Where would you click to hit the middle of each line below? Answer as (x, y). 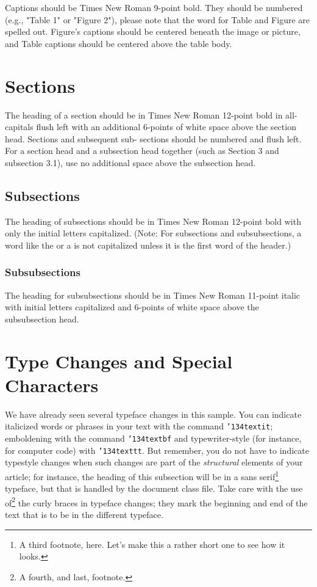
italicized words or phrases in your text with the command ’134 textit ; (139, 426)
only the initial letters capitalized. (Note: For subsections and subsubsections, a (153, 233)
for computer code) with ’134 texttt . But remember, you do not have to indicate (157, 450)
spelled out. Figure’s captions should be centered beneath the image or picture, (153, 31)
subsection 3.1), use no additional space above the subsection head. (130, 162)
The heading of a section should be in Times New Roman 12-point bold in (144, 115)
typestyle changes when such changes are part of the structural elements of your (154, 462)
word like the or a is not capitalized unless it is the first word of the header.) (148, 245)
